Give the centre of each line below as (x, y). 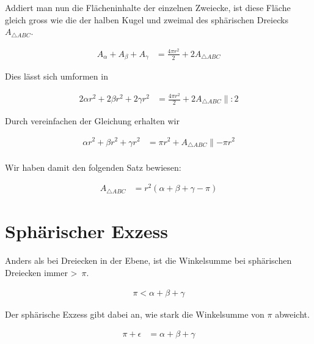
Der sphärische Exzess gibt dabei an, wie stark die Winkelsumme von (135, 314)
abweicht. (292, 314)
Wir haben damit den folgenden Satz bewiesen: (93, 167)
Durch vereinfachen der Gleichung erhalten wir (92, 120)
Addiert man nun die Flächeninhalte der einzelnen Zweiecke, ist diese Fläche (148, 7)
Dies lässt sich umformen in (57, 76)
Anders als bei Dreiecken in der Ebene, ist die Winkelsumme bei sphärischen (148, 260)
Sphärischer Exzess (86, 231)
